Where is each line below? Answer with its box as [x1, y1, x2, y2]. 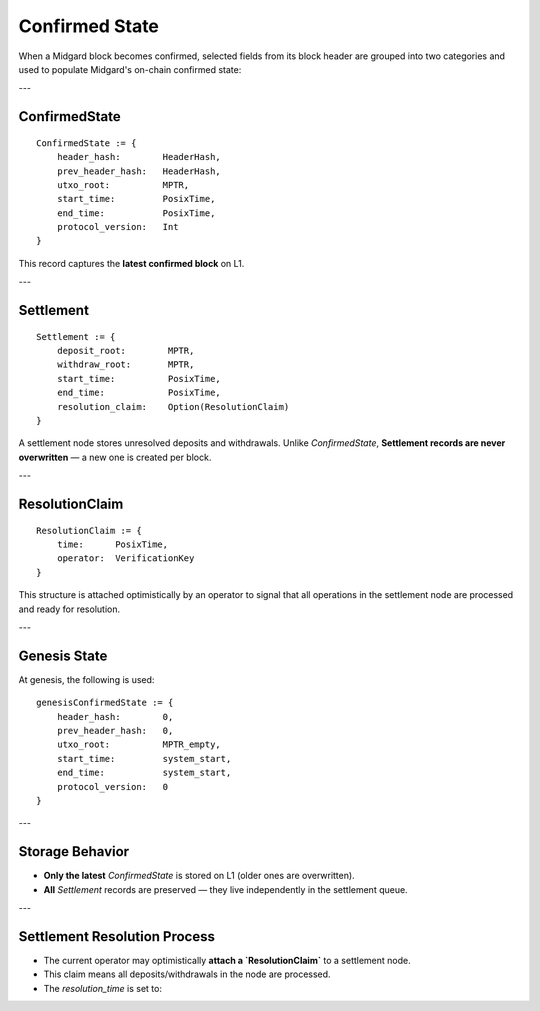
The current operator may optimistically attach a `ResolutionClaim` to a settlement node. [43, 954, 411, 966]
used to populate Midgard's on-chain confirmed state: [18, 63, 242, 75]
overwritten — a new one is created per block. [18, 451, 212, 463]
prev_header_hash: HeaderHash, [56, 165, 222, 177]
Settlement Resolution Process [18, 928, 215, 945]
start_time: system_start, [56, 753, 232, 764]
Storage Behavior [18, 843, 130, 860]
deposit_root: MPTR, [56, 345, 195, 357]
